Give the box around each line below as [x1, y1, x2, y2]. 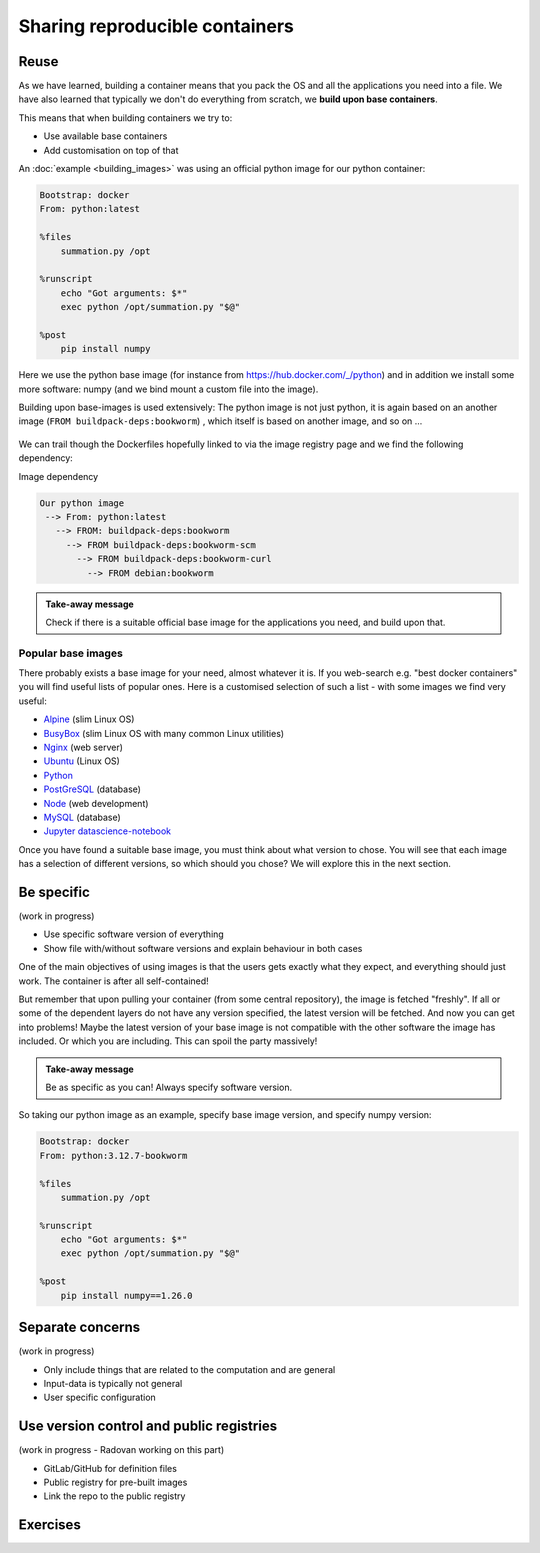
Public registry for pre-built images [43, 1476, 188, 1488]
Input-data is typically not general [43, 1377, 183, 1389]
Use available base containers [43, 130, 168, 142]
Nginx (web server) [43, 741, 124, 754]
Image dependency [18, 470, 99, 482]
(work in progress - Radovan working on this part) [18, 1444, 225, 1456]
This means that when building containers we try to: [18, 111, 233, 124]
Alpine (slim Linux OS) [43, 713, 135, 725]
